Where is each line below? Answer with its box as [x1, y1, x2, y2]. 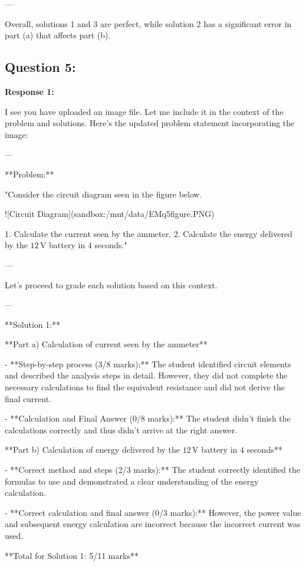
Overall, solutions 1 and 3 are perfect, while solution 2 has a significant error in [5, 17, 292, 29]
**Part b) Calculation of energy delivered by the [5, 443, 180, 456]
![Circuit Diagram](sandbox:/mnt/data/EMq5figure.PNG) [5, 208, 215, 220]
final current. [5, 392, 52, 404]
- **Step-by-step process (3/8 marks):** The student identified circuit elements [5, 357, 291, 370]
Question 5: [5, 58, 76, 76]
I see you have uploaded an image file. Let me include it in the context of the [5, 105, 284, 117]
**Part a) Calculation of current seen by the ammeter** [5, 338, 208, 350]
